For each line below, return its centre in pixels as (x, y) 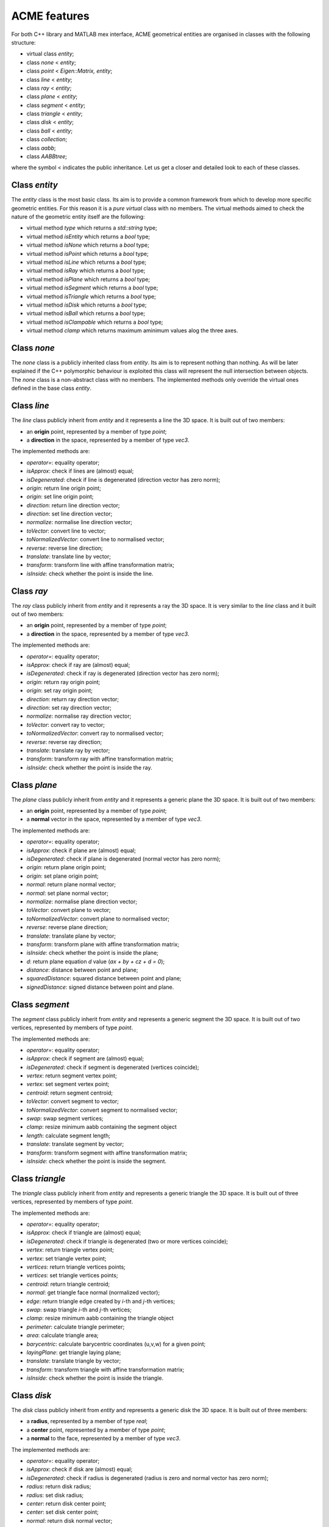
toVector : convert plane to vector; (69, 910)
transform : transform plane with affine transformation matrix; (103, 944)
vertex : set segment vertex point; (68, 1084)
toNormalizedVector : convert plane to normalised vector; (98, 919)
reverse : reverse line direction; (65, 548)
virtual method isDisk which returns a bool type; (87, 305)
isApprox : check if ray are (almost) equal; (78, 665)
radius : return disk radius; (59, 1487)
